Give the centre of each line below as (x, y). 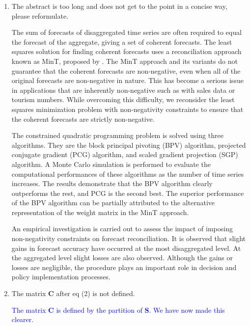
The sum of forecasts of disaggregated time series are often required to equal (126, 32)
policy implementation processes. (61, 277)
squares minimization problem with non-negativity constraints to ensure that (127, 109)
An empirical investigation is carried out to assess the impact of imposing (122, 229)
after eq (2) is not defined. (96, 293)
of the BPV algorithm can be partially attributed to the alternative (113, 203)
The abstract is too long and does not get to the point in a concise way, (119, 6)
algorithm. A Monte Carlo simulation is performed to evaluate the (111, 164)
